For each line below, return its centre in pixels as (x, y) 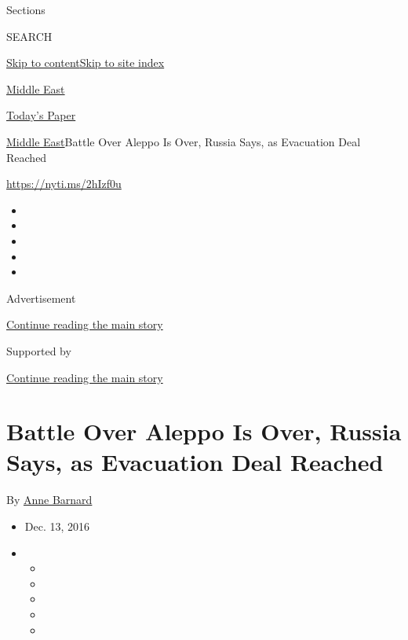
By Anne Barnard (49, 500)
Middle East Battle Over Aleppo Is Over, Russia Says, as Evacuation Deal (184, 141)
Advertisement (41, 298)
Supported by (39, 350)
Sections (26, 9)
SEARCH (29, 36)
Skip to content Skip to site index (86, 63)
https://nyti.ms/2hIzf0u (64, 184)
